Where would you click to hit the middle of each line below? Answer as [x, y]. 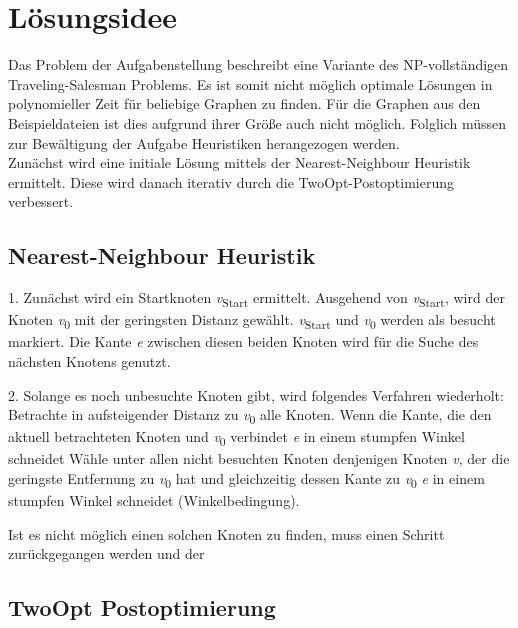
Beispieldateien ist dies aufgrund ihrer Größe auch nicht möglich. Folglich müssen [257, 122]
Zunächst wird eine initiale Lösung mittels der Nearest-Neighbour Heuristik [239, 162]
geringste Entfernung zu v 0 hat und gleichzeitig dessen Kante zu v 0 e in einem [246, 479]
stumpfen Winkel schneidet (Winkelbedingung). [154, 500]
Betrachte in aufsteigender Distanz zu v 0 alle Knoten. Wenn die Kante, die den [250, 415]
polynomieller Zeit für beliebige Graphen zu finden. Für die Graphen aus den [244, 103]
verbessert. [41, 201]
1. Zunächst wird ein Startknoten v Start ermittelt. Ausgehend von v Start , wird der [256, 298]
